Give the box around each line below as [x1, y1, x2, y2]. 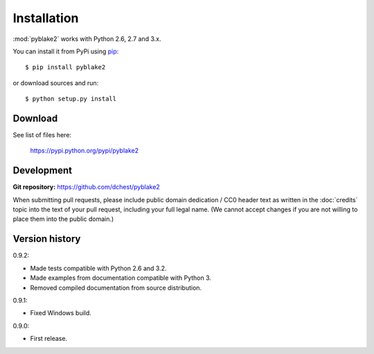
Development [12, 165, 73, 177]
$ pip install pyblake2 [25, 63, 106, 71]
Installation [12, 10, 79, 26]
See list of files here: [12, 131, 72, 139]
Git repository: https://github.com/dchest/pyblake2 [12, 183, 161, 191]
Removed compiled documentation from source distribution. [30, 283, 202, 292]
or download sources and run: [12, 78, 99, 87]
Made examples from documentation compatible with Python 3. [30, 274, 211, 282]
